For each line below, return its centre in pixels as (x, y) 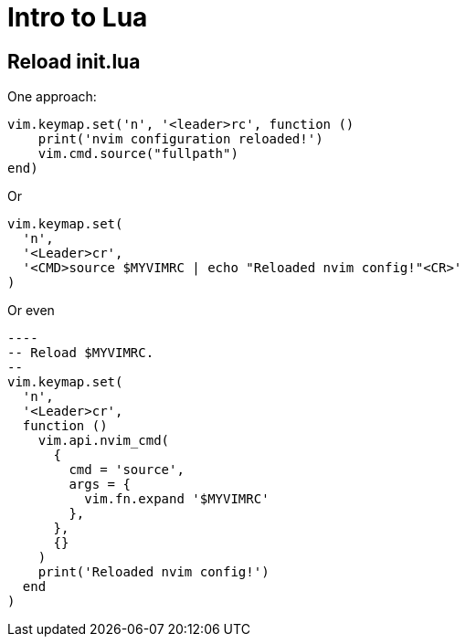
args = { (100, 485)
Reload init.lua (74, 61)
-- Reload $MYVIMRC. (81, 353)
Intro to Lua (78, 17)
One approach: (52, 97)
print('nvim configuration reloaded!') (180, 139)
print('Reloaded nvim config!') (154, 572)
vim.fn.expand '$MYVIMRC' (177, 499)
